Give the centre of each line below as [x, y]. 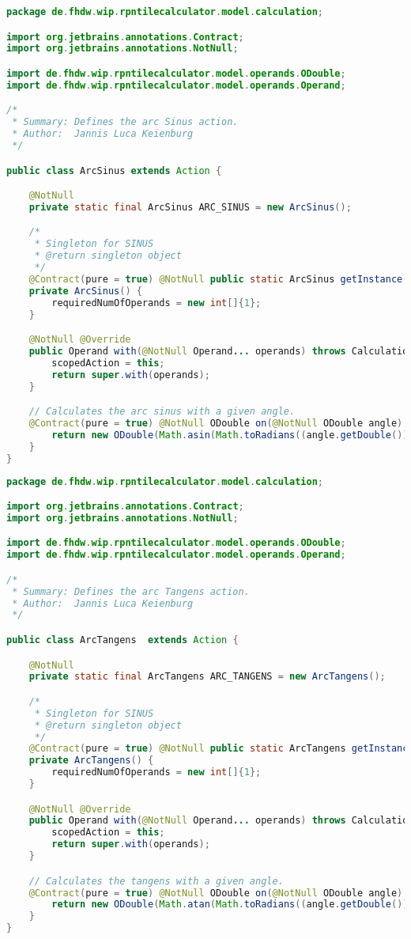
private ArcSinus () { [85, 291]
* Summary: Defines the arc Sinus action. [125, 122]
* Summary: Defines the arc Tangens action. [131, 591]
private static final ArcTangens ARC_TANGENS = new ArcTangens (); [207, 677]
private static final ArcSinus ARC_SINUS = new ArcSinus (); [190, 207]
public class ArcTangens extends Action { [123, 640]
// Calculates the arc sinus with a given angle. [162, 412]
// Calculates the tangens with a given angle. [156, 881]
